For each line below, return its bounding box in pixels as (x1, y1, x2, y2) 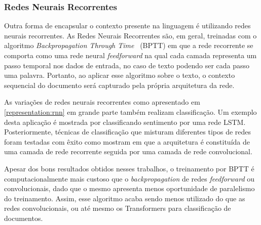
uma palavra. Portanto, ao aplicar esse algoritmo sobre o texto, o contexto (4, 70, 235, 80)
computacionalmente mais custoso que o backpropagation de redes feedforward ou (4, 173, 255, 184)
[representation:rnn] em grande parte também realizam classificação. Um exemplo (4, 106, 257, 117)
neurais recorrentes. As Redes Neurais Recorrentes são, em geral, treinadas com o (4, 30, 257, 40)
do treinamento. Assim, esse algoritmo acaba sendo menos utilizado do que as (4, 193, 245, 203)
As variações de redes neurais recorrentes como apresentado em (4, 97, 200, 107)
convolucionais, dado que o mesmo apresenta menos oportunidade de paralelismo (4, 183, 255, 194)
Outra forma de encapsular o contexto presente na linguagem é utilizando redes (4, 20, 251, 31)
